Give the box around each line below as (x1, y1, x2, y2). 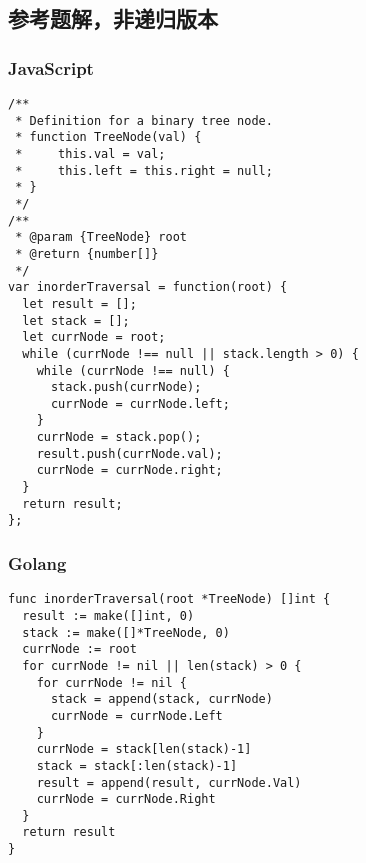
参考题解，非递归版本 (8, 3, 218, 34)
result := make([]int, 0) (22, 608, 195, 623)
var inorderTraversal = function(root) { (8, 280, 288, 295)
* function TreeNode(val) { (15, 130, 202, 145)
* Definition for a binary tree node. (15, 113, 273, 128)
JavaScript (8, 55, 94, 80)
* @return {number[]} (15, 246, 159, 261)
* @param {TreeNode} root (15, 230, 187, 245)
